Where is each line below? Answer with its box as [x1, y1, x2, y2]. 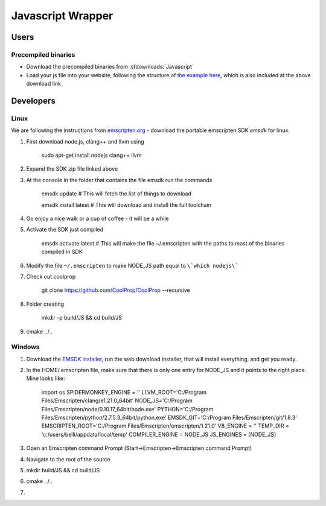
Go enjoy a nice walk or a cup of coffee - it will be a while [26, 215, 169, 222]
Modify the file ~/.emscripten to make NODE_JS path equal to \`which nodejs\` [26, 262, 238, 269]
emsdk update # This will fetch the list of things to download [41, 190, 191, 197]
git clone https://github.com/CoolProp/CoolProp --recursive [41, 286, 190, 294]
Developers [11, 95, 56, 106]
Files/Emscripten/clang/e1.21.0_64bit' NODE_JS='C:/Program [41, 397, 193, 404]
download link [26, 80, 62, 87]
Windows [11, 343, 40, 351]
